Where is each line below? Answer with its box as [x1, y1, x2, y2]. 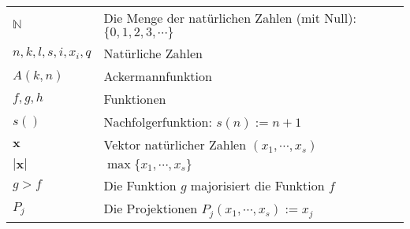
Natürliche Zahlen [103, 44, 203, 62]
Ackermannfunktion [103, 67, 212, 85]
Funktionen [103, 90, 166, 108]
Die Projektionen [103, 199, 198, 217]
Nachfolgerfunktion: [103, 113, 212, 131]
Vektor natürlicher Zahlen [103, 135, 247, 153]
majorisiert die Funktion [190, 176, 325, 194]
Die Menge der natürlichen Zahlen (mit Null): [103, 9, 356, 27]
